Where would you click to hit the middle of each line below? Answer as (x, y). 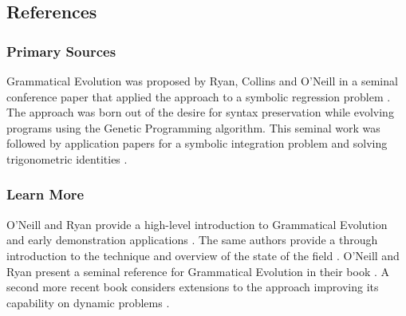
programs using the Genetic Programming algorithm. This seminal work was (193, 127)
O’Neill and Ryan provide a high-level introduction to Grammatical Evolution (197, 224)
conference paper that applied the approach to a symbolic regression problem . (199, 96)
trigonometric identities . (67, 158)
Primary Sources (61, 51)
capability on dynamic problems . (88, 302)
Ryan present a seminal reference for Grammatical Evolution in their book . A (198, 271)
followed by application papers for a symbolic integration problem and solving (197, 143)
